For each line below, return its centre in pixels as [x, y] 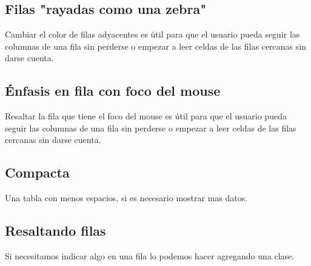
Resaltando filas [55, 231]
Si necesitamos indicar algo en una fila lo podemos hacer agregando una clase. [150, 255]
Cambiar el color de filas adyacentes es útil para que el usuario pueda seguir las [152, 34]
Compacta [37, 172]
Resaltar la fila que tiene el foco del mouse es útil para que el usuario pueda [146, 116]
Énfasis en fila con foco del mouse [113, 91]
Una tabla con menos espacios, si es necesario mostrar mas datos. [126, 198]
